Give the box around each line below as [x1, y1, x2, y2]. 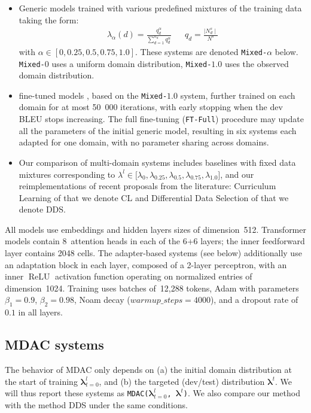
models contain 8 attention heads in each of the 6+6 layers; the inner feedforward [5, 235, 305, 247]
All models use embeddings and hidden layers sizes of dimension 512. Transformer [5, 223, 306, 235]
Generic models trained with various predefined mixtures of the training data [19, 2, 302, 14]
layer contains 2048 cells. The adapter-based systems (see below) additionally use [5, 247, 302, 259]
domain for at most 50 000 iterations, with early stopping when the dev [19, 101, 283, 113]
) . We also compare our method [183, 387, 300, 399]
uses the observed [224, 57, 289, 69]
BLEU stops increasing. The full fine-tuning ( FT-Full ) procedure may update [19, 113, 304, 125]
